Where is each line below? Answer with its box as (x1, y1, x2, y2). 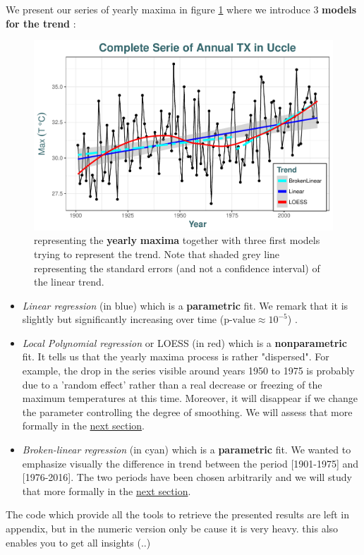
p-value (224, 315, 255, 326)
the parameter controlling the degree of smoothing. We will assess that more (22, 404, 353, 419)
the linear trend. (34, 274, 104, 289)
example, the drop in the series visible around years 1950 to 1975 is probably (22, 363, 355, 378)
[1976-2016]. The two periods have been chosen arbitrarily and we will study (22, 470, 352, 484)
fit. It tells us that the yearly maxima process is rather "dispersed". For (22, 349, 329, 364)
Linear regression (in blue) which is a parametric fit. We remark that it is (22, 298, 348, 312)
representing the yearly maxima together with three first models (34, 233, 320, 248)
